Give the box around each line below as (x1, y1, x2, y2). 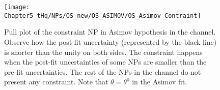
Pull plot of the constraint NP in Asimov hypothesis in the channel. (4, 26, 216, 37)
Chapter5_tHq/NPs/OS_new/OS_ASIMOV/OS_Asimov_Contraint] (4, 12, 201, 19)
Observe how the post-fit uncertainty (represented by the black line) (4, 36, 217, 47)
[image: (4, 4, 30, 11)
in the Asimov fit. (132, 76, 187, 87)
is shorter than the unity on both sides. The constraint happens (4, 46, 203, 57)
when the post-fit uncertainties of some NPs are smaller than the (4, 56, 207, 67)
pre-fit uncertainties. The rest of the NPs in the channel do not (4, 66, 201, 77)
